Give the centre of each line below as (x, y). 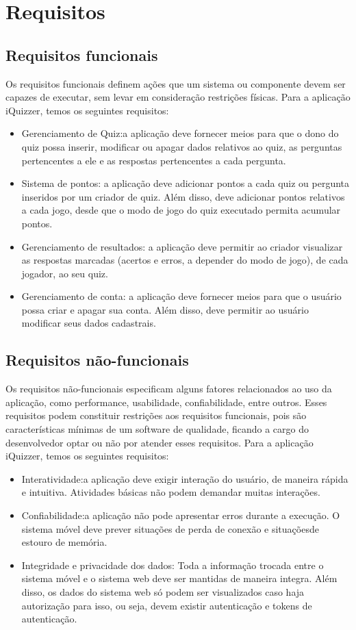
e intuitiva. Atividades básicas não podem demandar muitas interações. (171, 492)
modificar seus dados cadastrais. (89, 323)
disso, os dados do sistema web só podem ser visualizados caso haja (163, 592)
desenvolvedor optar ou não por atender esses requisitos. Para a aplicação (160, 442)
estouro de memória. (64, 542)
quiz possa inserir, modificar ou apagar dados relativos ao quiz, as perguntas (182, 146)
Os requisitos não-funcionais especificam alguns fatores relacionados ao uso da (169, 389)
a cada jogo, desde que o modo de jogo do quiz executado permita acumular (181, 210)
